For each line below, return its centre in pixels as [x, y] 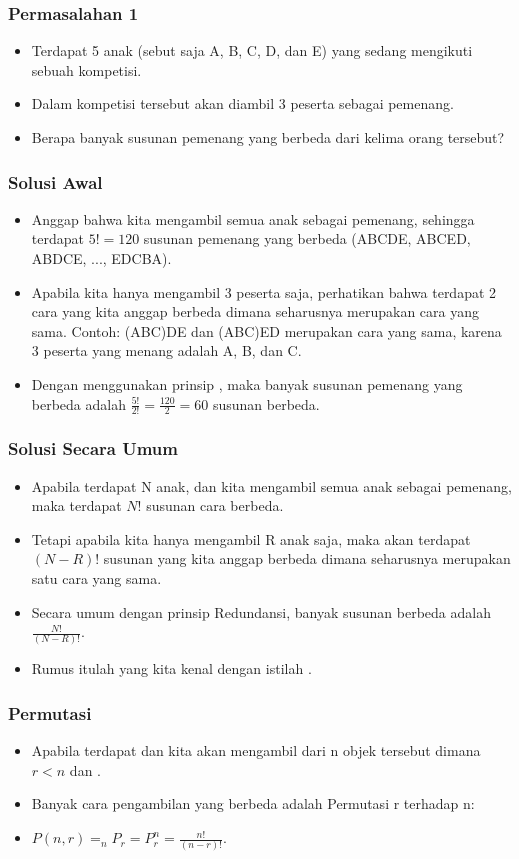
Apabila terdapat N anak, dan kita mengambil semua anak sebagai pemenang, [271, 485]
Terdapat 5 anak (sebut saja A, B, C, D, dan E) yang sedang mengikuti [252, 50]
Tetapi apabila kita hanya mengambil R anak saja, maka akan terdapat [251, 538]
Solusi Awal [55, 181]
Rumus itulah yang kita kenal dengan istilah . [171, 668]
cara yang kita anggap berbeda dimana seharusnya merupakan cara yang [255, 311]
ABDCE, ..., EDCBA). [101, 258]
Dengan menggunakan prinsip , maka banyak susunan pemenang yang [247, 383]
